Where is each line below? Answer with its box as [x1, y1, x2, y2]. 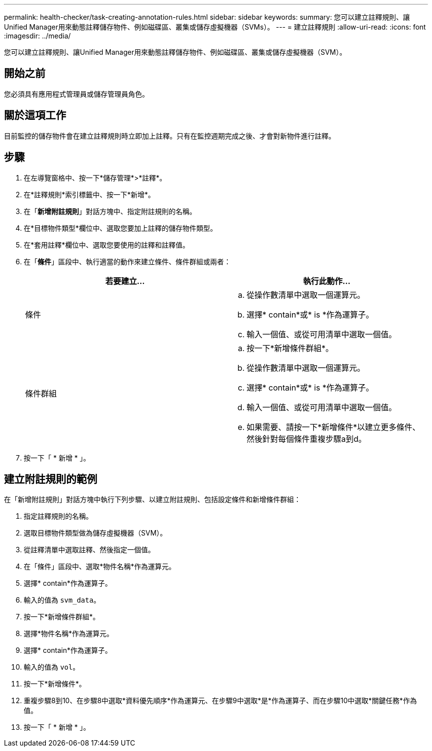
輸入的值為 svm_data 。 [24, 596, 101, 605]
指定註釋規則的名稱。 [24, 512, 93, 521]
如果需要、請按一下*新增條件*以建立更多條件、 [247, 422, 421, 432]
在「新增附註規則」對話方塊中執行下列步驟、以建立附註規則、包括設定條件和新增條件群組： [4, 495, 301, 504]
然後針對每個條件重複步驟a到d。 [247, 433, 366, 444]
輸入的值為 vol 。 [24, 663, 80, 672]
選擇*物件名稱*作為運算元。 [24, 629, 114, 638]
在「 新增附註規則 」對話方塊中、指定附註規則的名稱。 [24, 207, 196, 215]
